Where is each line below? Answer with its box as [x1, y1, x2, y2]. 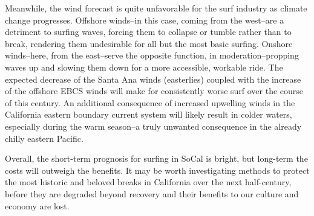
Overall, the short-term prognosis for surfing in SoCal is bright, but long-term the [5, 152, 308, 165]
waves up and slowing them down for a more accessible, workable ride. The [5, 60, 283, 73]
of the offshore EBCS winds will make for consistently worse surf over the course [5, 84, 304, 97]
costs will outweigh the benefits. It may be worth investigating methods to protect [5, 164, 310, 176]
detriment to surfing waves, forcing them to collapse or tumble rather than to [5, 25, 292, 38]
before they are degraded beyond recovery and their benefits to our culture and [5, 187, 299, 200]
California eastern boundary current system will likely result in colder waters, [5, 108, 292, 121]
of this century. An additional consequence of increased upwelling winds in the [5, 96, 295, 109]
